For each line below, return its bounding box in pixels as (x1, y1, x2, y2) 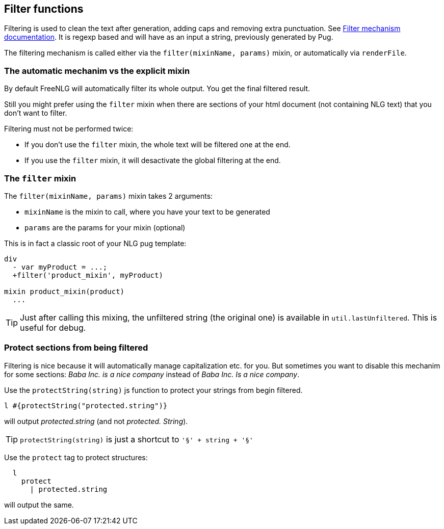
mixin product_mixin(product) (4, 287, 125, 296)
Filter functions (4, 3, 84, 15)
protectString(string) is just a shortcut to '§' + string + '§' (20, 434, 253, 444)
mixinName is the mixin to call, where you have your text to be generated (24, 207, 270, 216)
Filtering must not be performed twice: (4, 124, 134, 134)
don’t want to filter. (4, 109, 67, 118)
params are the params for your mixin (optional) (24, 223, 186, 232)
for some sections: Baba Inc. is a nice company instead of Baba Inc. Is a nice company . (4, 369, 300, 379)
